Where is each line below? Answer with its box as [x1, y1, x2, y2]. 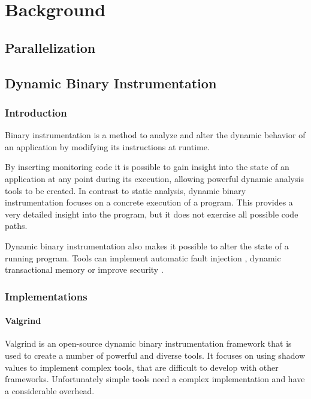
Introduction [5, 105, 67, 120]
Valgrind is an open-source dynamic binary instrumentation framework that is [5, 337, 292, 350]
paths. [5, 219, 28, 232]
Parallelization [5, 38, 96, 56]
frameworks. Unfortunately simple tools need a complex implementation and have [5, 373, 305, 385]
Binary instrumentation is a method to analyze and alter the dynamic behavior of [5, 129, 306, 141]
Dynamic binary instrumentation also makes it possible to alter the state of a [5, 239, 289, 252]
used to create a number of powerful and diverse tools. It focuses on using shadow [5, 349, 306, 361]
